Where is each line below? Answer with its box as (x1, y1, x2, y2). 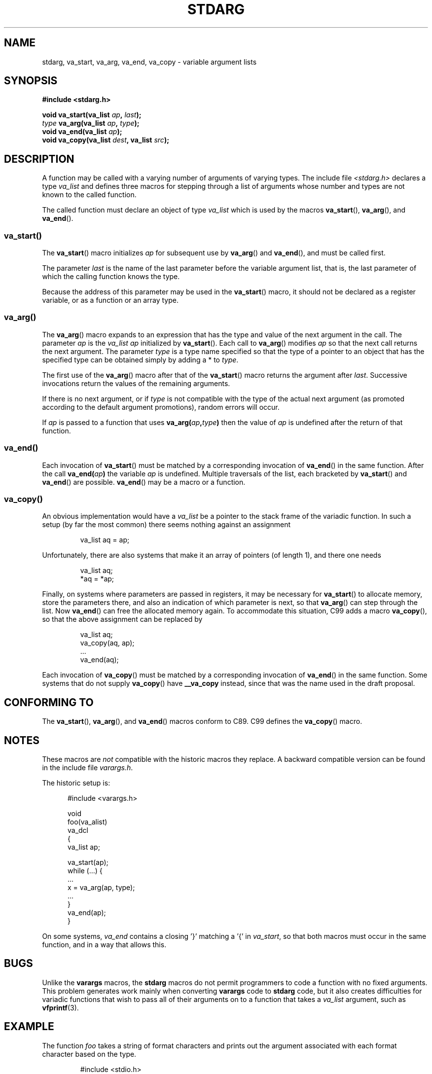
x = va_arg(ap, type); (68, 883, 135, 892)
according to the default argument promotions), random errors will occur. (42, 402, 280, 411)
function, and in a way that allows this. (42, 940, 167, 949)
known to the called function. (42, 190, 137, 199)
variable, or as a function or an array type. (42, 296, 179, 305)
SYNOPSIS (4, 74, 58, 87)
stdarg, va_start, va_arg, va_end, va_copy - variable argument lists (42, 57, 257, 66)
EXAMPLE (4, 1020, 54, 1033)
